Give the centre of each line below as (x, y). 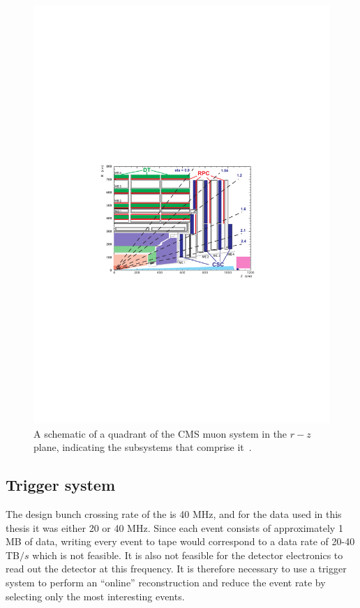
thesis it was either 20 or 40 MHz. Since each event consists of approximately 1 (174, 527)
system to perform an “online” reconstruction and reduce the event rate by (166, 583)
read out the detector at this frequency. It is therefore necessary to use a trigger (176, 569)
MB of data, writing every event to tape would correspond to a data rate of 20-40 (180, 541)
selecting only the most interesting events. (95, 596)
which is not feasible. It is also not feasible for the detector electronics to (188, 555)
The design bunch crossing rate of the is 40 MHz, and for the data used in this (174, 514)
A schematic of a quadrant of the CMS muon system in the (160, 433)
